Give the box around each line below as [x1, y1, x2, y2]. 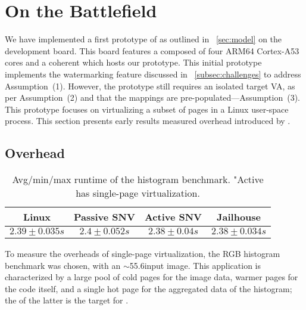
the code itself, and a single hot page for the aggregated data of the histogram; [5, 282, 292, 294]
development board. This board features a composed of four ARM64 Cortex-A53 [5, 44, 299, 57]
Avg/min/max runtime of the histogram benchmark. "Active [12, 172, 264, 187]
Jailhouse [217, 210, 261, 224]
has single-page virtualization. [76, 186, 200, 200]
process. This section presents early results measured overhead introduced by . [5, 114, 291, 127]
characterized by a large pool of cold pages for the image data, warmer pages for [5, 271, 298, 283]
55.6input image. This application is [129, 259, 261, 271]
